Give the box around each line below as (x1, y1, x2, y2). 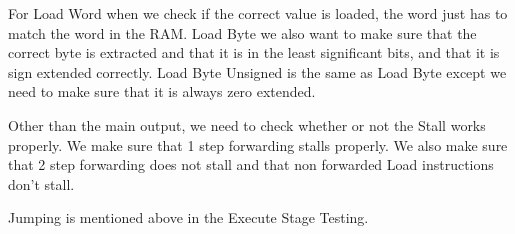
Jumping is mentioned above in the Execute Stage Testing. (8, 207, 369, 228)
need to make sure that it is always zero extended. (8, 81, 316, 102)
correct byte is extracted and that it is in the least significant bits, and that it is (8, 42, 500, 63)
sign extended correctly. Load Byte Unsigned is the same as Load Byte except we (8, 61, 507, 82)
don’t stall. (8, 173, 75, 194)
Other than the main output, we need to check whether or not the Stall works (8, 114, 486, 135)
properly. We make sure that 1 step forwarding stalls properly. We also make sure (8, 134, 508, 155)
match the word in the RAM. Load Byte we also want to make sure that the (8, 22, 477, 43)
